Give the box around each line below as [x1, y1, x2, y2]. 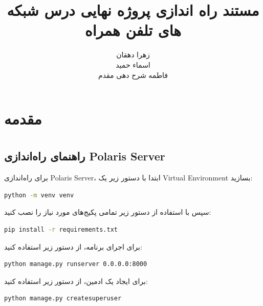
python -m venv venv [4, 191, 74, 199]
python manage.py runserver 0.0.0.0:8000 [4, 260, 147, 268]
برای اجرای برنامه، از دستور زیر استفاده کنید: [4, 241, 142, 252]
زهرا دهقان [116, 49, 150, 60]
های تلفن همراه [84, 19, 182, 40]
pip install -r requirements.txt [4, 226, 118, 234]
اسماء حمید [116, 59, 150, 70]
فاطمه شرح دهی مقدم [98, 69, 168, 80]
